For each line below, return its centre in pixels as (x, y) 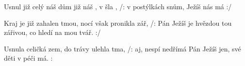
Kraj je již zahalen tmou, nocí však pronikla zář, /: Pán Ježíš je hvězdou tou (118, 23)
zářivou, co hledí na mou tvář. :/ (52, 32)
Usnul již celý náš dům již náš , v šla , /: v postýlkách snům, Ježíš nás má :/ (118, 6)
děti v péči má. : (28, 58)
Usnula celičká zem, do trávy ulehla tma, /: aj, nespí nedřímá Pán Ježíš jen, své (122, 48)
